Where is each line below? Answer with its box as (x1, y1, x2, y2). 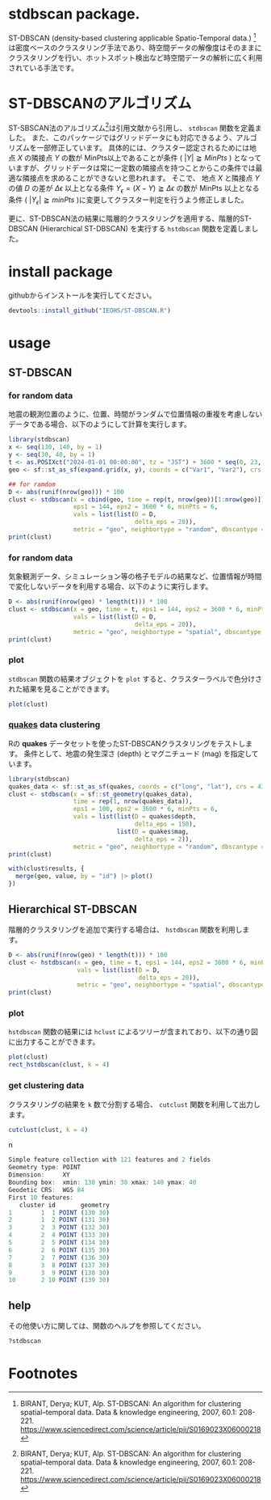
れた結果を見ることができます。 (8, 684, 115, 694)
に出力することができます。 (8, 1037, 100, 1047)
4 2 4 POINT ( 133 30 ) (8, 1231, 110, 1240)
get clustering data (8, 1080, 85, 1092)
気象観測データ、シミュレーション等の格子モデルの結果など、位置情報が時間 (8, 572, 262, 581)
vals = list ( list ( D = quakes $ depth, (73, 813, 197, 821)
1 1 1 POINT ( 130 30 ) (8, 1208, 110, 1217)
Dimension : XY (8, 1171, 70, 1179)
